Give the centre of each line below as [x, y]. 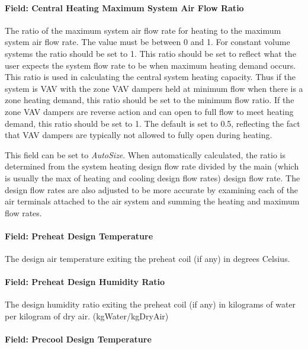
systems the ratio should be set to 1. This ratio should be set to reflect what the [150, 53]
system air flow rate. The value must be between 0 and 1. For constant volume [147, 42]
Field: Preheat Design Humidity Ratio [85, 282]
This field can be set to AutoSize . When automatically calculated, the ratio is [145, 154]
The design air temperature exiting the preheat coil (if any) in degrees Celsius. [147, 259]
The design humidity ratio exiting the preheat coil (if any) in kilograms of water [150, 304]
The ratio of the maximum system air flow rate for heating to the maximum [143, 30]
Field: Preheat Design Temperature [79, 236]
